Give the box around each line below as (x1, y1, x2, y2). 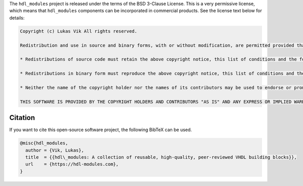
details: (9, 15, 25, 21)
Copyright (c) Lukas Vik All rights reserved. (20, 28, 137, 34)
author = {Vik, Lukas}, (25, 147, 84, 153)
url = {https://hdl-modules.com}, (25, 161, 119, 167)
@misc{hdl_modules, (20, 140, 68, 146)
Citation (9, 113, 35, 122)
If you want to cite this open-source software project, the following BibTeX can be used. (9, 127, 192, 133)
